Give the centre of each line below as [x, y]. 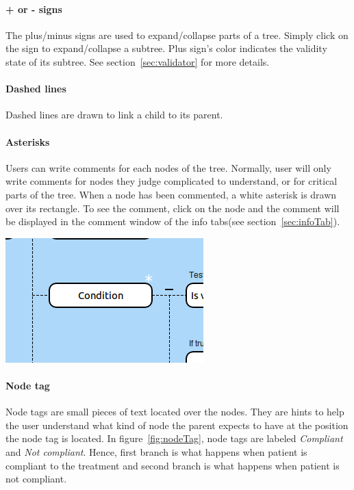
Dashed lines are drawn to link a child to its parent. [114, 115]
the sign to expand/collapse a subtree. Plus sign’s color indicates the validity [166, 48]
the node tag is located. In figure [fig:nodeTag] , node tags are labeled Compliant [174, 438]
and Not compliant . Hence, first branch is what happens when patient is [156, 451]
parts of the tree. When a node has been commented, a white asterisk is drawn [171, 194]
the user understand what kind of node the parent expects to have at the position [177, 425]
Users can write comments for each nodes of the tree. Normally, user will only [168, 167]
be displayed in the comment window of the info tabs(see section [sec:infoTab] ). [173, 221]
